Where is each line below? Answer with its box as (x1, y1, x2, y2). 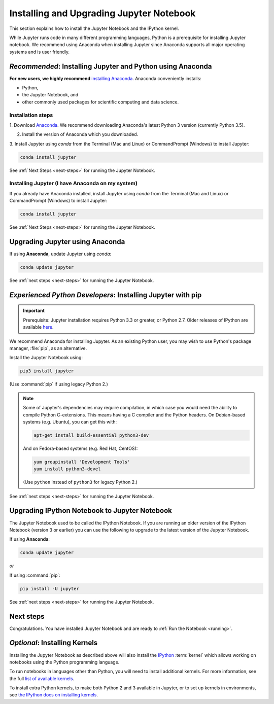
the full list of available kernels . (9, 675, 75, 682)
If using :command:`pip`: (9, 572, 61, 578)
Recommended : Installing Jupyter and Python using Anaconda (9, 62, 212, 71)
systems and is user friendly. (9, 49, 70, 55)
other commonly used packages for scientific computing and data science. (22, 99, 179, 105)
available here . (23, 324, 54, 330)
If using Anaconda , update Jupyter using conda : (9, 251, 112, 257)
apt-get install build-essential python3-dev (33, 432, 149, 438)
